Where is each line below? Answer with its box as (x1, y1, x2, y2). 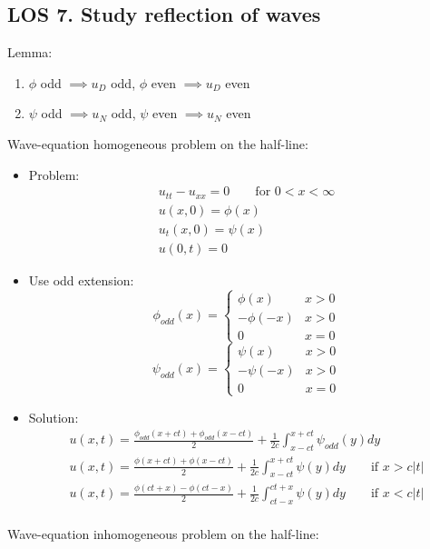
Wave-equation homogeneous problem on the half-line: (7, 134, 308, 153)
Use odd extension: (28, 270, 134, 289)
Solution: (28, 407, 79, 426)
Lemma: (7, 43, 53, 62)
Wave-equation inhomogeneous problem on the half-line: (7, 524, 319, 543)
